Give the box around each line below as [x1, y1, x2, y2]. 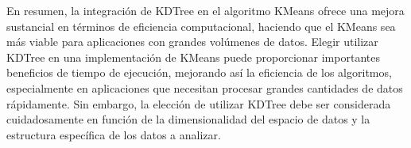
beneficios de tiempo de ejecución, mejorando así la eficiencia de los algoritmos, [6, 64, 392, 81]
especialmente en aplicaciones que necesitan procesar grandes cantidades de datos [6, 79, 403, 96]
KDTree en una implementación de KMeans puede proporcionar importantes [6, 48, 380, 65]
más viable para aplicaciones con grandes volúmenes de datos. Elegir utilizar [6, 33, 378, 50]
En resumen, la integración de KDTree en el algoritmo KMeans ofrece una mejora [6, 2, 405, 18]
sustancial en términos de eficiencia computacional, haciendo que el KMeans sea [6, 17, 396, 34]
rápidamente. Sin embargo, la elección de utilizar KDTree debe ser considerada [6, 95, 391, 112]
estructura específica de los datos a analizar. [6, 126, 221, 142]
